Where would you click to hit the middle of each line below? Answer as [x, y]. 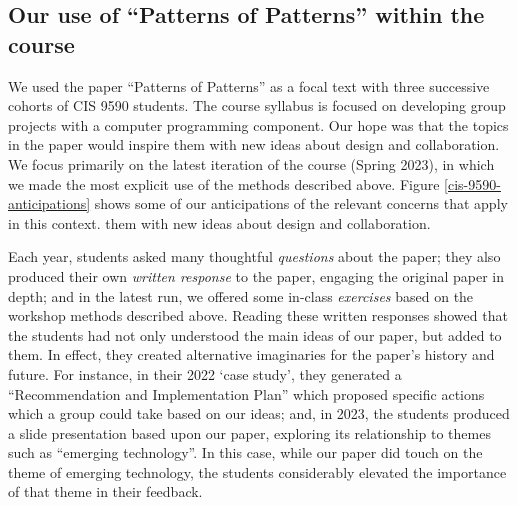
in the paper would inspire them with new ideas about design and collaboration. [254, 144]
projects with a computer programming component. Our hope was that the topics [258, 124]
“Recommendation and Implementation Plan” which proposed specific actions [246, 393]
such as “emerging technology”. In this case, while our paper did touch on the [245, 452]
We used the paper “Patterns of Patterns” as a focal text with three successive [249, 85]
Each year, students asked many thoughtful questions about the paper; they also [254, 256]
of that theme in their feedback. [105, 491]
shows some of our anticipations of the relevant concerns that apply [301, 203]
